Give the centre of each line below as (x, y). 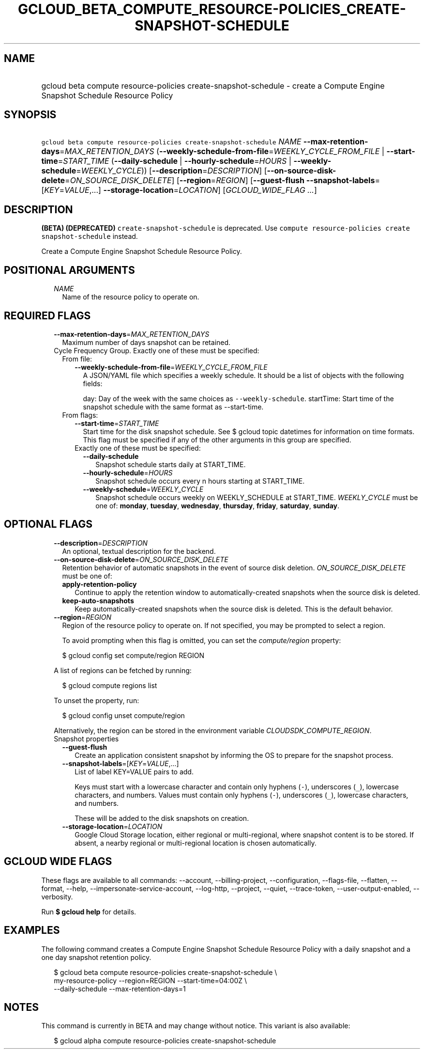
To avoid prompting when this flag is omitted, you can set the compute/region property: (202, 640)
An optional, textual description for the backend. (139, 551)
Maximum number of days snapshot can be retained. (146, 342)
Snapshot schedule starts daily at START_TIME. (171, 464)
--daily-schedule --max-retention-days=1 (120, 989)
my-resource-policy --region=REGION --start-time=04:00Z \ (151, 980)
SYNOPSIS (30, 115)
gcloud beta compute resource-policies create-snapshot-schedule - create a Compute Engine (213, 86)
